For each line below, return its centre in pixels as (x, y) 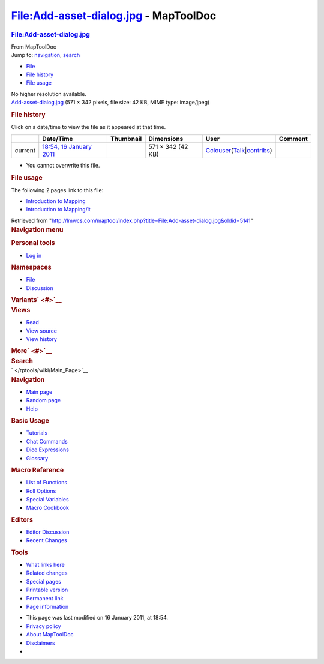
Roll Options (41, 491)
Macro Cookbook (47, 508)
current (25, 150)
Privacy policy (43, 626)
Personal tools (33, 243)
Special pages (44, 581)
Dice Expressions (47, 450)
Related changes (47, 573)
